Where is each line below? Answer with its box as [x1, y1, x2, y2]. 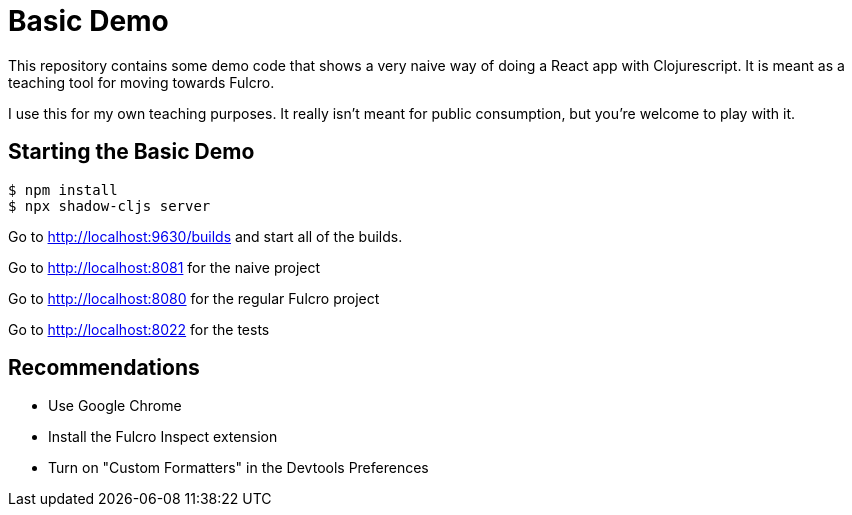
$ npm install [8, 181, 118, 198]
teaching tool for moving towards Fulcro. [8, 73, 275, 91]
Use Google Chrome [48, 397, 182, 415]
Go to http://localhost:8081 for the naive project [8, 258, 321, 276]
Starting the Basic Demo [8, 139, 255, 165]
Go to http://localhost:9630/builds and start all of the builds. [8, 227, 403, 245]
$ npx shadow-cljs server [8, 197, 211, 214]
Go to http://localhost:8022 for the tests [8, 320, 270, 338]
